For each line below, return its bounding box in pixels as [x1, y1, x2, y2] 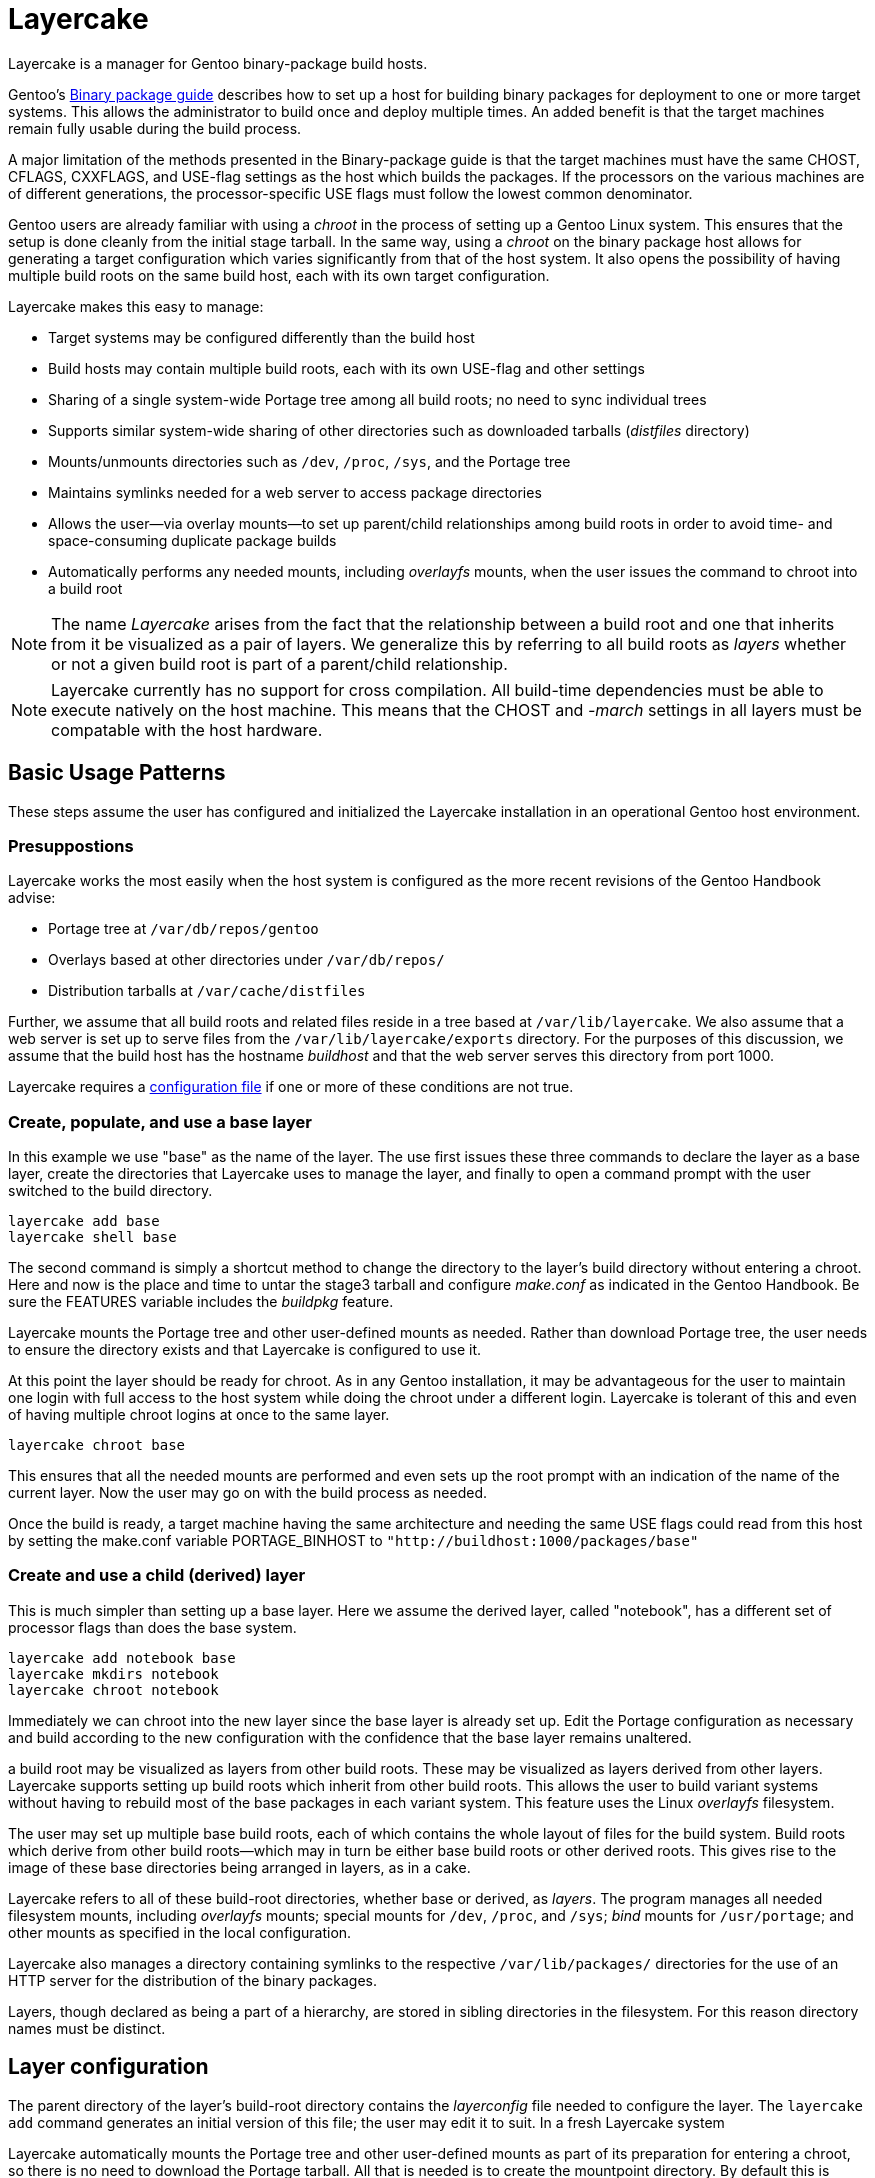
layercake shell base [8, 1229, 177, 1246]
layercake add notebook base [8, 1649, 236, 1666]
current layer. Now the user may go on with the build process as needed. [8, 1484, 488, 1502]
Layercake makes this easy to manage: [8, 297, 264, 315]
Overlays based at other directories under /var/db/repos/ [48, 951, 445, 969]
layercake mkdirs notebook [8, 1665, 219, 1682]
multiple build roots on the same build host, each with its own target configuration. [8, 266, 550, 284]
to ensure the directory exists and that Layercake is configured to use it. [8, 1341, 482, 1359]
